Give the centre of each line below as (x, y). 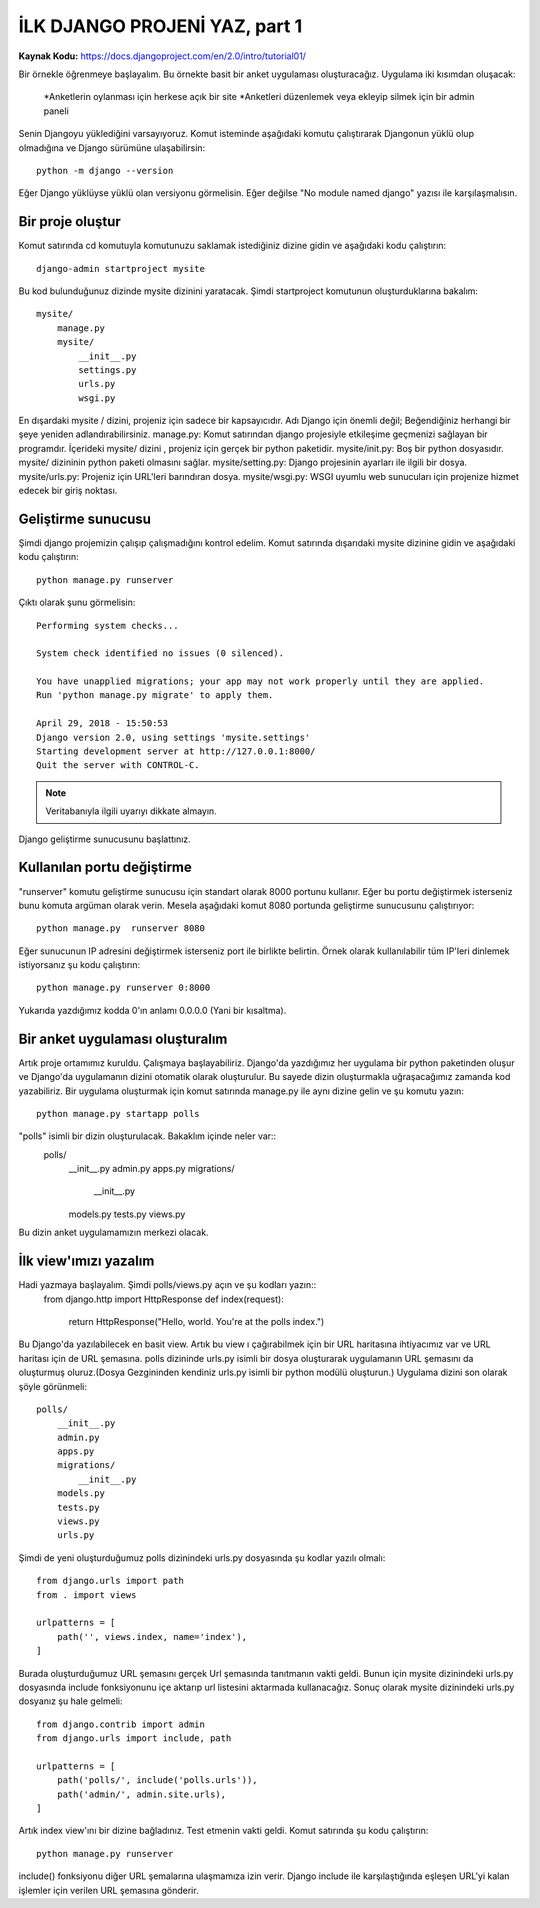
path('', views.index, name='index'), (152, 1636)
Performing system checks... (107, 625)
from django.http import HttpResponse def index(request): (163, 1299)
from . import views (86, 1594)
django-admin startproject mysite (120, 268)
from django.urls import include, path (134, 1738)
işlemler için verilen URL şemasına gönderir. (108, 1890)
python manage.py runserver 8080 (120, 928)
